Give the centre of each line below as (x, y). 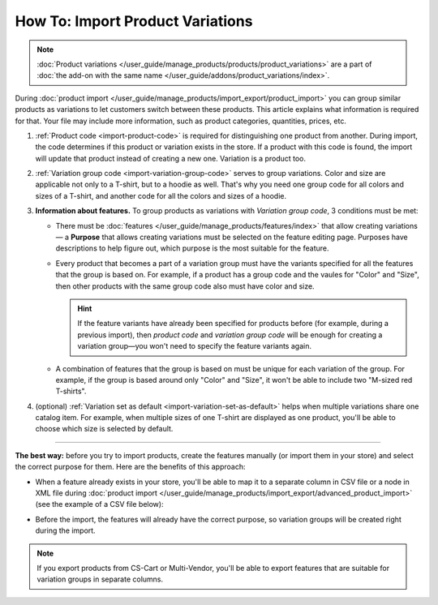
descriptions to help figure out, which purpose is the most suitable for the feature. (192, 248)
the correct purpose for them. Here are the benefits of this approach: (130, 467)
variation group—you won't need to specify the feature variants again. (195, 346)
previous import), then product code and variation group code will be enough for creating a (230, 335)
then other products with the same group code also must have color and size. (185, 286)
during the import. (66, 530)
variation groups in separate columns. (100, 579)
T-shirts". (71, 391)
